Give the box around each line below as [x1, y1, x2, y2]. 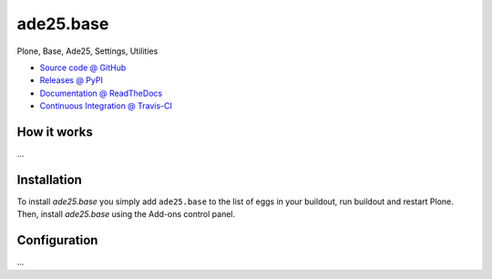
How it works [16, 124, 93, 139]
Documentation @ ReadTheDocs [39, 88, 163, 98]
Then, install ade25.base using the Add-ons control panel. [16, 209, 236, 220]
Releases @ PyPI [39, 75, 104, 86]
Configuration [16, 232, 98, 248]
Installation [16, 171, 82, 187]
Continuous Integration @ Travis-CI [39, 100, 173, 111]
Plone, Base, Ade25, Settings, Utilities [16, 46, 159, 57]
